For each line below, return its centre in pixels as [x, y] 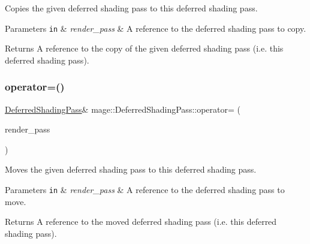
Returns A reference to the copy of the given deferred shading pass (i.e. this [144, 48]
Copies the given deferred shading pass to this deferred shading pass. [131, 8]
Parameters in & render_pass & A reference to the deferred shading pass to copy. [156, 28]
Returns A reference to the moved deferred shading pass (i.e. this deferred [141, 222]
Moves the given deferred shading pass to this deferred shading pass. [131, 169]
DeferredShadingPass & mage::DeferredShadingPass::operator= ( [123, 109]
